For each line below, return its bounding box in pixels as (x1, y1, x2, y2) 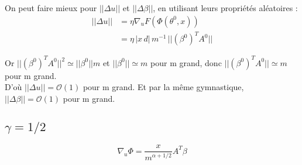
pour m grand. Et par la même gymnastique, (83, 81, 244, 93)
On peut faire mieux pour (5, 2, 97, 13)
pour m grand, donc (150, 56, 222, 68)
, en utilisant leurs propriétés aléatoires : (153, 2, 298, 13)
